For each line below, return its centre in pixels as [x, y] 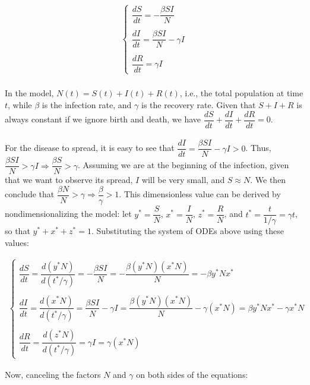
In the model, [29, 93]
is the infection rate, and [87, 105]
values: [17, 242]
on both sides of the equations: [192, 374]
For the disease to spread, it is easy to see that [90, 148]
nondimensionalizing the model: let [68, 214]
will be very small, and [183, 180]
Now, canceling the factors [53, 374]
